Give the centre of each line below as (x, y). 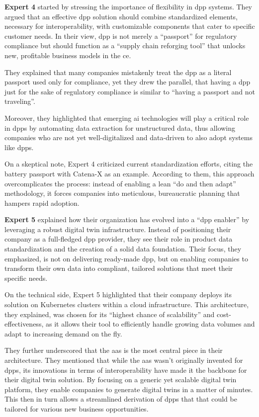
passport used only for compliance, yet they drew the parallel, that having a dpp (128, 82)
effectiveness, (24, 324)
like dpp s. (19, 147)
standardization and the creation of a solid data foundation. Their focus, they (123, 249)
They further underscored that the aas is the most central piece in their (114, 350)
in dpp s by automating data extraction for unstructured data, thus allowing (120, 127)
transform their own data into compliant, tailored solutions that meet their (119, 268)
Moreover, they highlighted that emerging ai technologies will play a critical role (127, 118)
